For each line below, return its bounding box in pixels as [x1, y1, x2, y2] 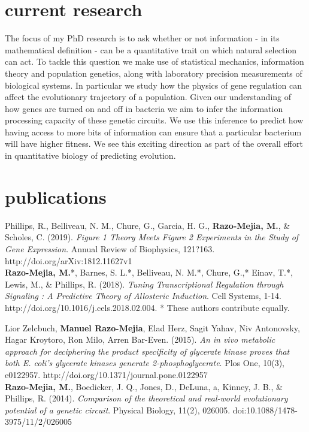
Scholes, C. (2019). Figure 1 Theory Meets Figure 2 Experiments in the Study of [5, 231, 299, 243]
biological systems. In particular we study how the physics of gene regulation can [5, 78, 302, 91]
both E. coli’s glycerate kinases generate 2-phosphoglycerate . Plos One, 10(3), [5, 357, 284, 369]
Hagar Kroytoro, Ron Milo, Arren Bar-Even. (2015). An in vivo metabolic [5, 333, 275, 346]
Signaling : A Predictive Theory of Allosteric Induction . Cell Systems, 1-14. [5, 289, 282, 302]
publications [5, 184, 107, 209]
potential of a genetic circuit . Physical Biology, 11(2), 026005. [5, 403, 231, 416]
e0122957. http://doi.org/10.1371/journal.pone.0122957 [5, 368, 208, 380]
